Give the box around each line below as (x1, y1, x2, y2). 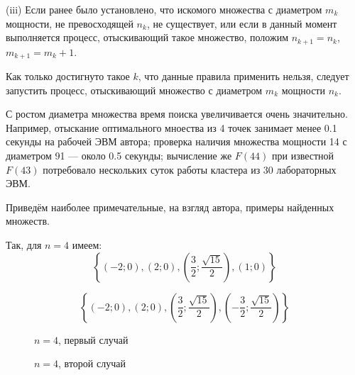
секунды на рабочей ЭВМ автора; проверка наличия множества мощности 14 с (6, 134, 347, 149)
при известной (272, 148, 334, 163)
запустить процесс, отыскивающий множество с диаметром (6, 82, 263, 97)
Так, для (6, 237, 42, 252)
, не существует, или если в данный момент (146, 16, 337, 30)
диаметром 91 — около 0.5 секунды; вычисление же (6, 148, 232, 163)
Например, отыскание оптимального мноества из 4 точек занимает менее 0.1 (6, 120, 337, 135)
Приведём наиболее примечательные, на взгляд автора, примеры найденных (6, 199, 334, 214)
